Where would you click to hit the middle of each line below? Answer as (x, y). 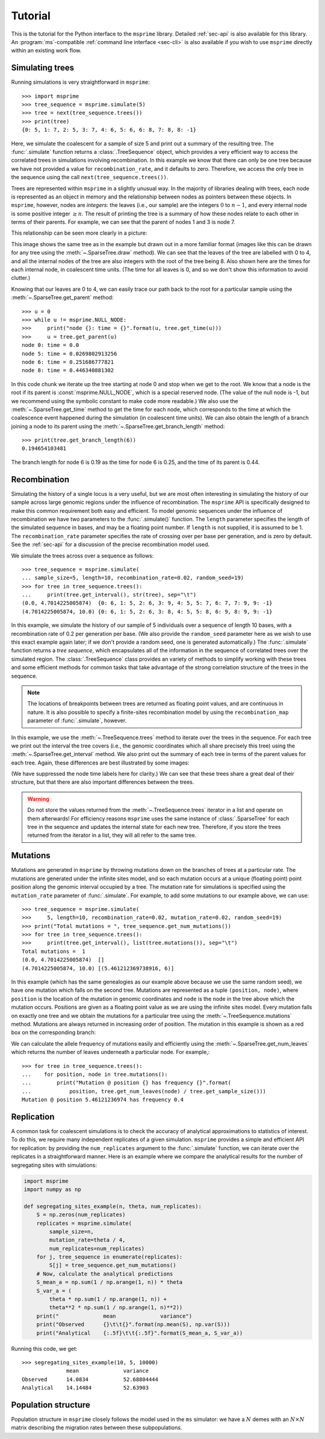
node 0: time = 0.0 (51, 345)
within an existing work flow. (46, 51)
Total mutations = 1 (54, 951)
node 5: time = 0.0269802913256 (70, 354)
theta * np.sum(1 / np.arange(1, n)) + (108, 1299)
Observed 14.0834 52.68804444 (90, 1379)
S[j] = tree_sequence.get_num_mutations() (113, 1265)
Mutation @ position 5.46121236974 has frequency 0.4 (103, 1100)
